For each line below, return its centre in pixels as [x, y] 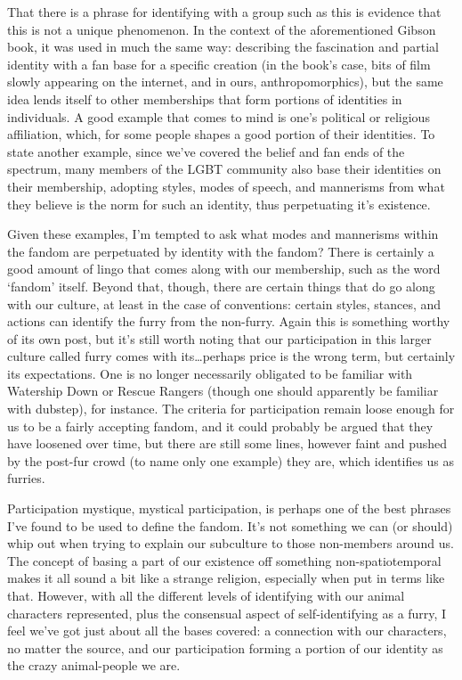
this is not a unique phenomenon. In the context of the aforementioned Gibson [222, 29]
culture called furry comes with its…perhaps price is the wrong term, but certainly [231, 356]
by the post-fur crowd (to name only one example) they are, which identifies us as [231, 460]
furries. [26, 478]
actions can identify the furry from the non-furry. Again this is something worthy [229, 321]
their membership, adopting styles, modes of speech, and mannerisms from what [226, 186]
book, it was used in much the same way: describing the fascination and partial [223, 47]
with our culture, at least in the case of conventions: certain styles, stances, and [224, 303]
